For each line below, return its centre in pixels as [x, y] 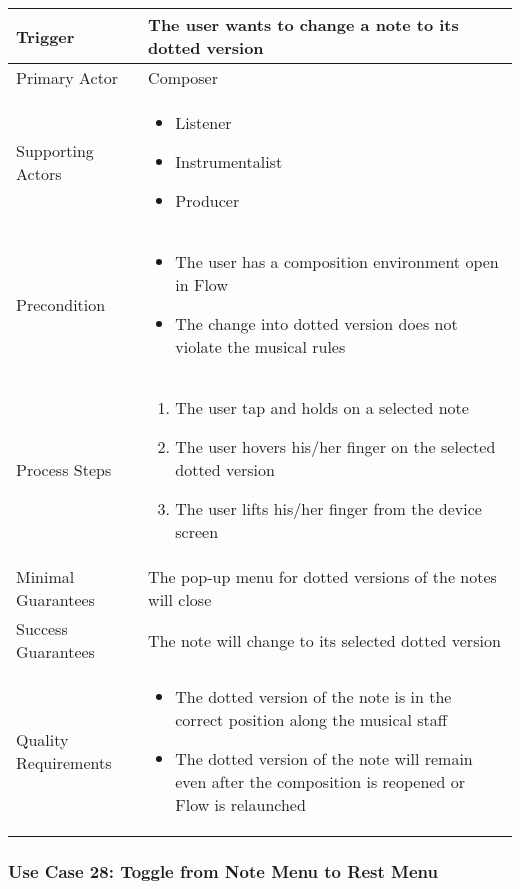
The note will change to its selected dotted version [324, 640]
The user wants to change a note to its [303, 24]
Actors [39, 173]
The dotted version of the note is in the [313, 696]
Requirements [64, 762]
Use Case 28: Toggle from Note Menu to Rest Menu [223, 870]
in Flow [201, 284]
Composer [183, 77]
